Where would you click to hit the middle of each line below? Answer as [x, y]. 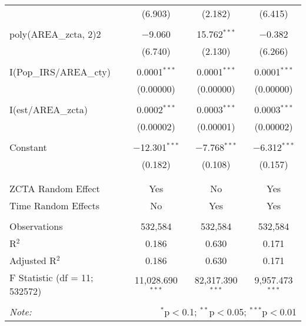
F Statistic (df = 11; [51, 277]
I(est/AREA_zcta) [49, 109]
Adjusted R [33, 260]
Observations [36, 226]
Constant [28, 147]
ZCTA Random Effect [55, 188]
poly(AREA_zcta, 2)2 [55, 34]
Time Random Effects [54, 205]
